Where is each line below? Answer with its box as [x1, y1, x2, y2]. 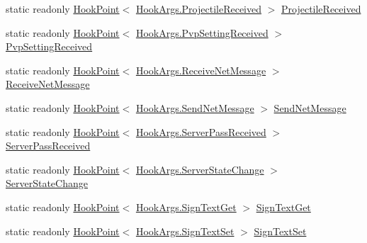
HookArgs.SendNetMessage [135, 100, 254, 115]
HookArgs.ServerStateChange [135, 162, 264, 176]
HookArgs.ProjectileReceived [135, 1, 261, 16]
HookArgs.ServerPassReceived [135, 124, 266, 139]
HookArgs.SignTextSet [135, 223, 235, 238]
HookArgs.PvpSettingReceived [135, 25, 269, 40]
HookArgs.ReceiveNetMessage [135, 62, 266, 77]
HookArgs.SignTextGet [135, 199, 237, 214]
